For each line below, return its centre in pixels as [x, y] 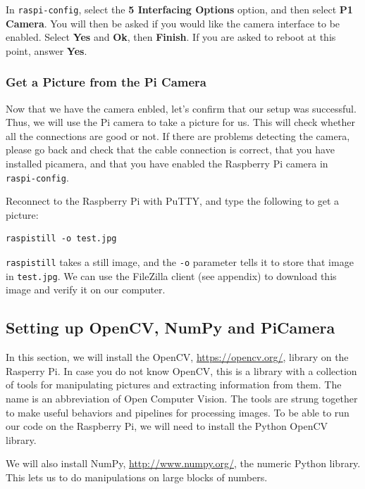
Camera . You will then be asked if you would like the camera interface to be [173, 23]
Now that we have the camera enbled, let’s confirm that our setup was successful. [181, 108]
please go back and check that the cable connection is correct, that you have [170, 150]
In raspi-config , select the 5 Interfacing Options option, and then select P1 [179, 9]
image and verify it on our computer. [86, 290]
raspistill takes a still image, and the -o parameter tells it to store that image [180, 262]
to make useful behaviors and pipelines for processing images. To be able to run [178, 412]
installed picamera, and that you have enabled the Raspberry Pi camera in [167, 164]
